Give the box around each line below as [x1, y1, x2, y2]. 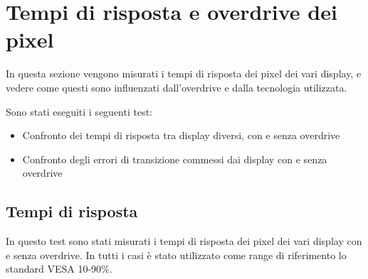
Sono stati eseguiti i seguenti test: [6, 104, 153, 119]
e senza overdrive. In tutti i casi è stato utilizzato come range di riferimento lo [6, 247, 347, 262]
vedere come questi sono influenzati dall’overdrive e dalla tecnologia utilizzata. [6, 80, 347, 94]
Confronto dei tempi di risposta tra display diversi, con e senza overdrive [22, 128, 340, 143]
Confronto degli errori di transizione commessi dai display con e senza [22, 151, 327, 166]
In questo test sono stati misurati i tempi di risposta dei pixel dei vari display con [6, 234, 362, 248]
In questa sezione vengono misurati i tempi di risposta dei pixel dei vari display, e [6, 66, 362, 81]
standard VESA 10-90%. [6, 261, 112, 276]
